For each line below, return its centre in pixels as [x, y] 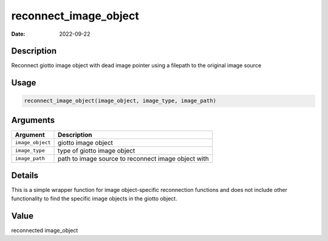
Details [25, 176]
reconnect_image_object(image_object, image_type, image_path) [120, 101]
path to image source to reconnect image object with [133, 159]
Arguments [33, 120]
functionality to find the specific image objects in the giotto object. [94, 198]
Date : [18, 34]
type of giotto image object [97, 150]
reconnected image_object [45, 230]
